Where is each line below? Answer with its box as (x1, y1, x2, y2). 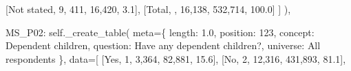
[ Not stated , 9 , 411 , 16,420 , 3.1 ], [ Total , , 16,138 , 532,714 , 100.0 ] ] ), (6, 2, 291, 16)
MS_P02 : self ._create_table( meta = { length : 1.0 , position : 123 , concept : (6, 25, 315, 39)
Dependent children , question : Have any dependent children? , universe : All (6, 38, 321, 53)
